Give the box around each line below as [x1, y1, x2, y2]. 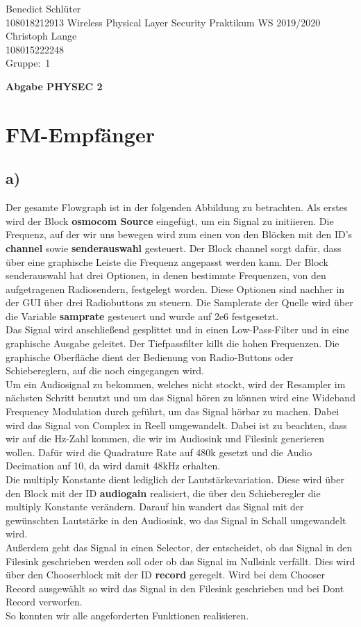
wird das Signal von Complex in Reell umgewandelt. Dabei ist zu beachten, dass [6, 417, 347, 432]
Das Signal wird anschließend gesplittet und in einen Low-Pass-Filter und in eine [6, 322, 349, 337]
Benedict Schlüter [6, 1, 81, 15]
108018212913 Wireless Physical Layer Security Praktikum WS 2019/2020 [6, 15, 321, 29]
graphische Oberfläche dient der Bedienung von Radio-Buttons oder [6, 349, 294, 364]
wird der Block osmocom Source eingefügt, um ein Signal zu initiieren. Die [6, 213, 334, 228]
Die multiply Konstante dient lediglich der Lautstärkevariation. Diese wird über [6, 472, 344, 487]
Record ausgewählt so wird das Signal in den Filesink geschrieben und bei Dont [6, 580, 344, 595]
